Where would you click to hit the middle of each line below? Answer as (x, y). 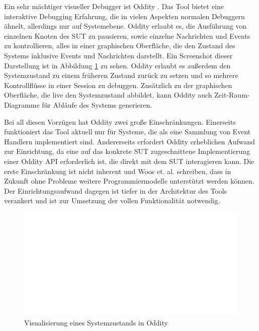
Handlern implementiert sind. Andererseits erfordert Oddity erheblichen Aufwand (129, 141)
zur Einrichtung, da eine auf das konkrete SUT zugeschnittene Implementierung (127, 151)
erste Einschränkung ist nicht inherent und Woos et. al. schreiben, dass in (118, 171)
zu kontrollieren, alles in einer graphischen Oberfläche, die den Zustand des (120, 46)
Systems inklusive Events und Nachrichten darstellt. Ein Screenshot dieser (118, 55)
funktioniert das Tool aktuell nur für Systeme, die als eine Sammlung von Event (127, 132)
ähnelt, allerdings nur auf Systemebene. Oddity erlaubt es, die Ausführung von (125, 26)
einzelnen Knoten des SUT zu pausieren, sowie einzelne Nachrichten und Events (127, 35)
